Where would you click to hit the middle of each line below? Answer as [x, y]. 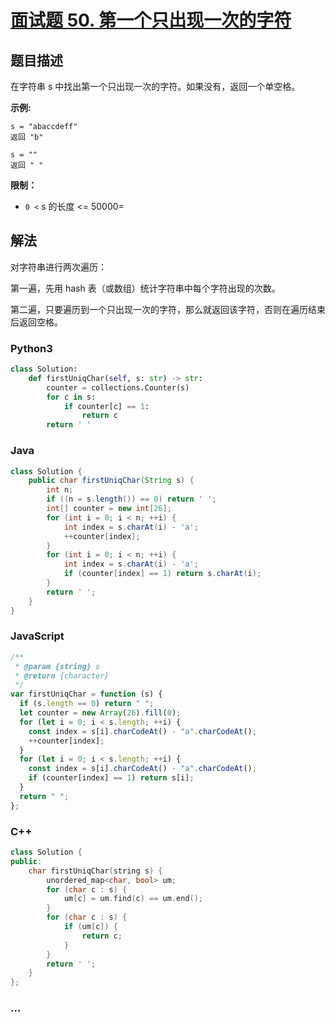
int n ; [60, 490]
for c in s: [71, 397]
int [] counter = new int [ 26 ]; [109, 509]
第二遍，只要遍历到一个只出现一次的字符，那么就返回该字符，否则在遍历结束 [168, 309]
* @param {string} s [57, 666]
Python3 [31, 348]
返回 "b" [27, 137]
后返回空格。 [36, 322]
